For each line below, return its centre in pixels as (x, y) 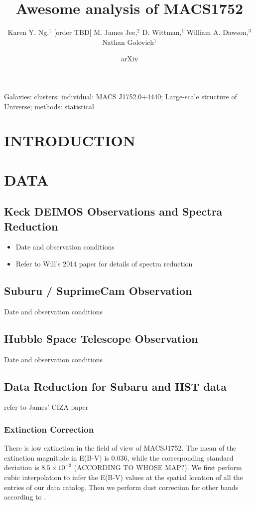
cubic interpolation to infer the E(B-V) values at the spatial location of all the (124, 477)
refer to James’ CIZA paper (46, 407)
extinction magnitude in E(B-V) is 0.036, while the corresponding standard (119, 457)
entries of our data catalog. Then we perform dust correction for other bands (121, 487)
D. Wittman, (162, 32)
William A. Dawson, (217, 32)
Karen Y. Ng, (28, 32)
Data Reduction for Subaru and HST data (115, 386)
